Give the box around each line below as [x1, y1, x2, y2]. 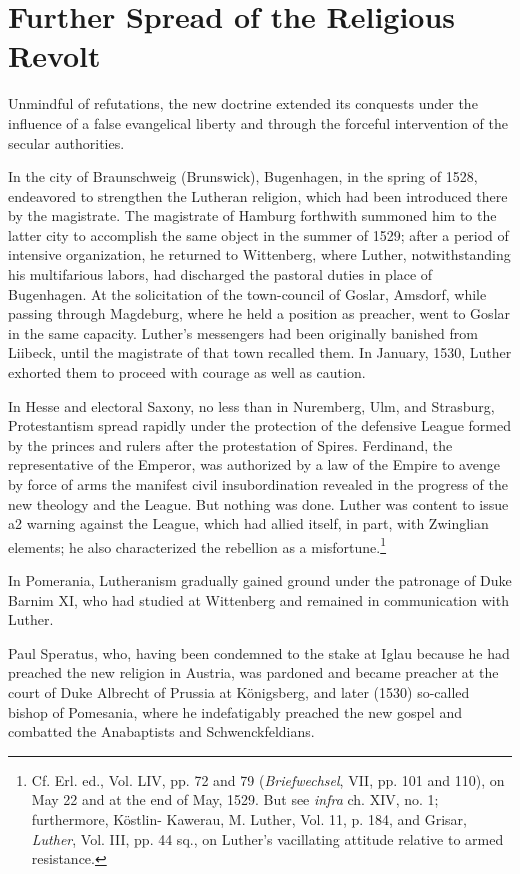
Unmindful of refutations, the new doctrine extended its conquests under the [8, 93, 478, 114]
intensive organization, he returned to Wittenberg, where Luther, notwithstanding [8, 244, 511, 265]
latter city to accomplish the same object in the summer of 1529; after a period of [8, 224, 509, 245]
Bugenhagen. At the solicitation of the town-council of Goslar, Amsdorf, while [8, 283, 487, 304]
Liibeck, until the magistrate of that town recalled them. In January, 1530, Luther [8, 342, 512, 363]
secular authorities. [8, 132, 125, 153]
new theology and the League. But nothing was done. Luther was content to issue [8, 493, 509, 514]
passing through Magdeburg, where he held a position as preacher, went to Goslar [8, 303, 511, 324]
